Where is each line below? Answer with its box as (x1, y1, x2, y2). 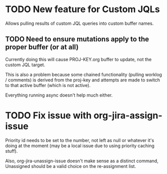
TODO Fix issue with (5, 110, 92, 121)
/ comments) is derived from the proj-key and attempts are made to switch (5, 77, 160, 83)
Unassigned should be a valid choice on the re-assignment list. (5, 163, 136, 169)
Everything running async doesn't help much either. (5, 92, 113, 98)
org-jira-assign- (93, 110, 162, 121)
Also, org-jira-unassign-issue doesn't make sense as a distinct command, (5, 158, 159, 164)
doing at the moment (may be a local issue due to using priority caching (5, 143, 155, 149)
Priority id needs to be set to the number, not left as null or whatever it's (5, 137, 154, 143)
